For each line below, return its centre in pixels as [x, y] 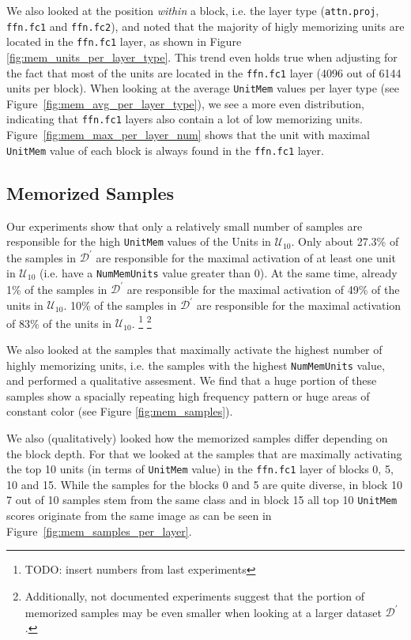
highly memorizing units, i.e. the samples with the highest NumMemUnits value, [196, 365]
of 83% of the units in [59, 323]
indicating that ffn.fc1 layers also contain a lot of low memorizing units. [185, 119]
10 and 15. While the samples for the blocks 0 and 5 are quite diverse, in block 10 [204, 484]
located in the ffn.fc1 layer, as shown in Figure [124, 41]
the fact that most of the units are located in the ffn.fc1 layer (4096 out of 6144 [204, 72]
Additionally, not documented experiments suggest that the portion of [195, 595]
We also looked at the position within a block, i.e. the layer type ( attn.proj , [193, 10]
